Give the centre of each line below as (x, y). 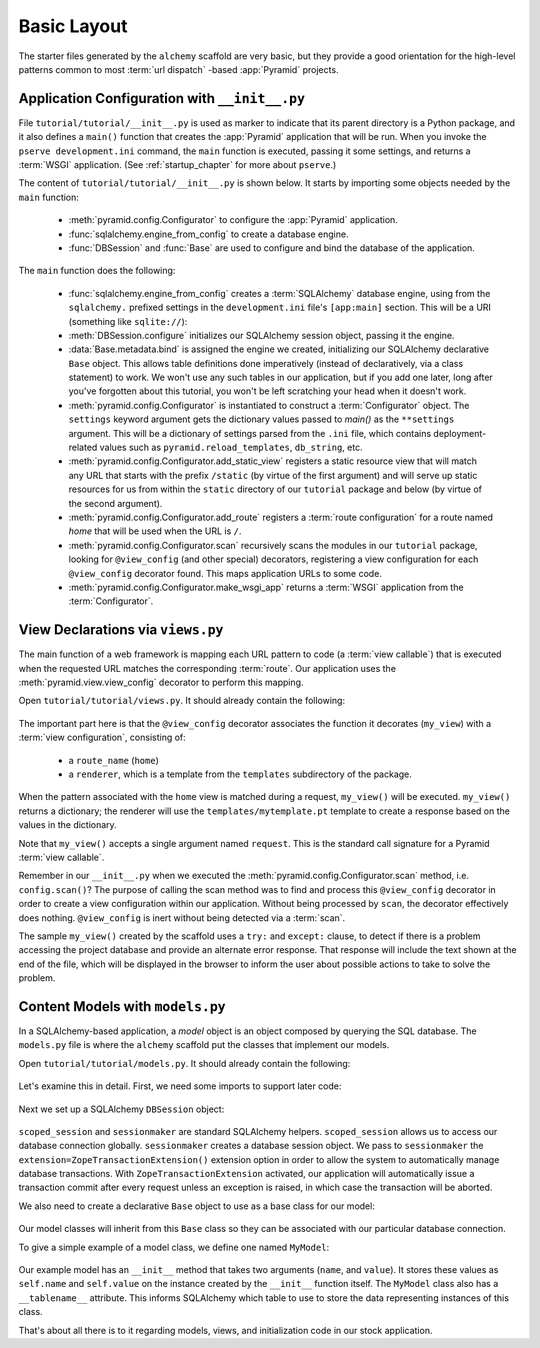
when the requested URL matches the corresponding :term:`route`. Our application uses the (207, 668)
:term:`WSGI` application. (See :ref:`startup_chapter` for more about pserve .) (177, 165)
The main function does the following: (97, 271)
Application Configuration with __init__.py (161, 98)
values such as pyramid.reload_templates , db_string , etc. (231, 447)
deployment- (460, 433)
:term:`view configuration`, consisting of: (102, 737)
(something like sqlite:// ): (128, 321)
